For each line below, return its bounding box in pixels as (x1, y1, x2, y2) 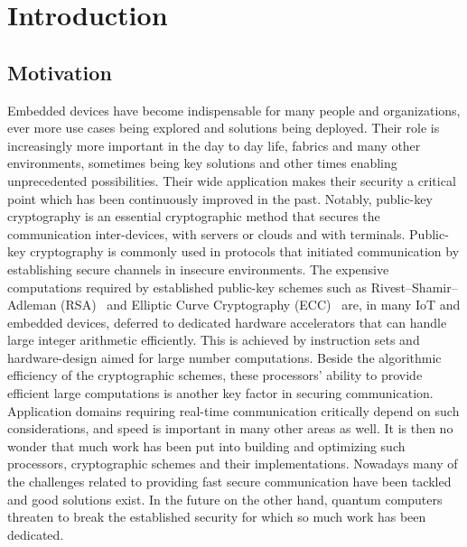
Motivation (7, 58, 112, 86)
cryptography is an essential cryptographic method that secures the (7, 207, 380, 226)
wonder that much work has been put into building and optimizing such (7, 436, 406, 455)
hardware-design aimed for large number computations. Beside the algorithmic (7, 348, 442, 366)
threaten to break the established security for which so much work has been (7, 507, 426, 526)
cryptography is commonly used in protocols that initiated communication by (30, 242, 460, 261)
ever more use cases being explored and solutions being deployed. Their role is (7, 118, 440, 137)
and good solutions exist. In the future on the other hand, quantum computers (7, 489, 443, 508)
